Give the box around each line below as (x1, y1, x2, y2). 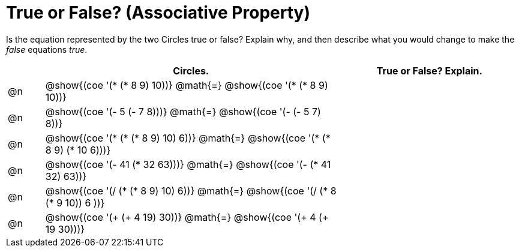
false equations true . (6, 44, 88, 55)
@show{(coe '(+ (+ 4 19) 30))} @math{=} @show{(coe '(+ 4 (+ (45, 211, 329, 223)
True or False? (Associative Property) (6, 2, 310, 23)
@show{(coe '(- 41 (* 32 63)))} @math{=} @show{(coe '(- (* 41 (45, 158, 331, 170)
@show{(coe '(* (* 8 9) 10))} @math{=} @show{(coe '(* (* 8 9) (45, 79, 328, 91)
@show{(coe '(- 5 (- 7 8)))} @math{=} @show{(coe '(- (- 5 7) (45, 105, 321, 118)
